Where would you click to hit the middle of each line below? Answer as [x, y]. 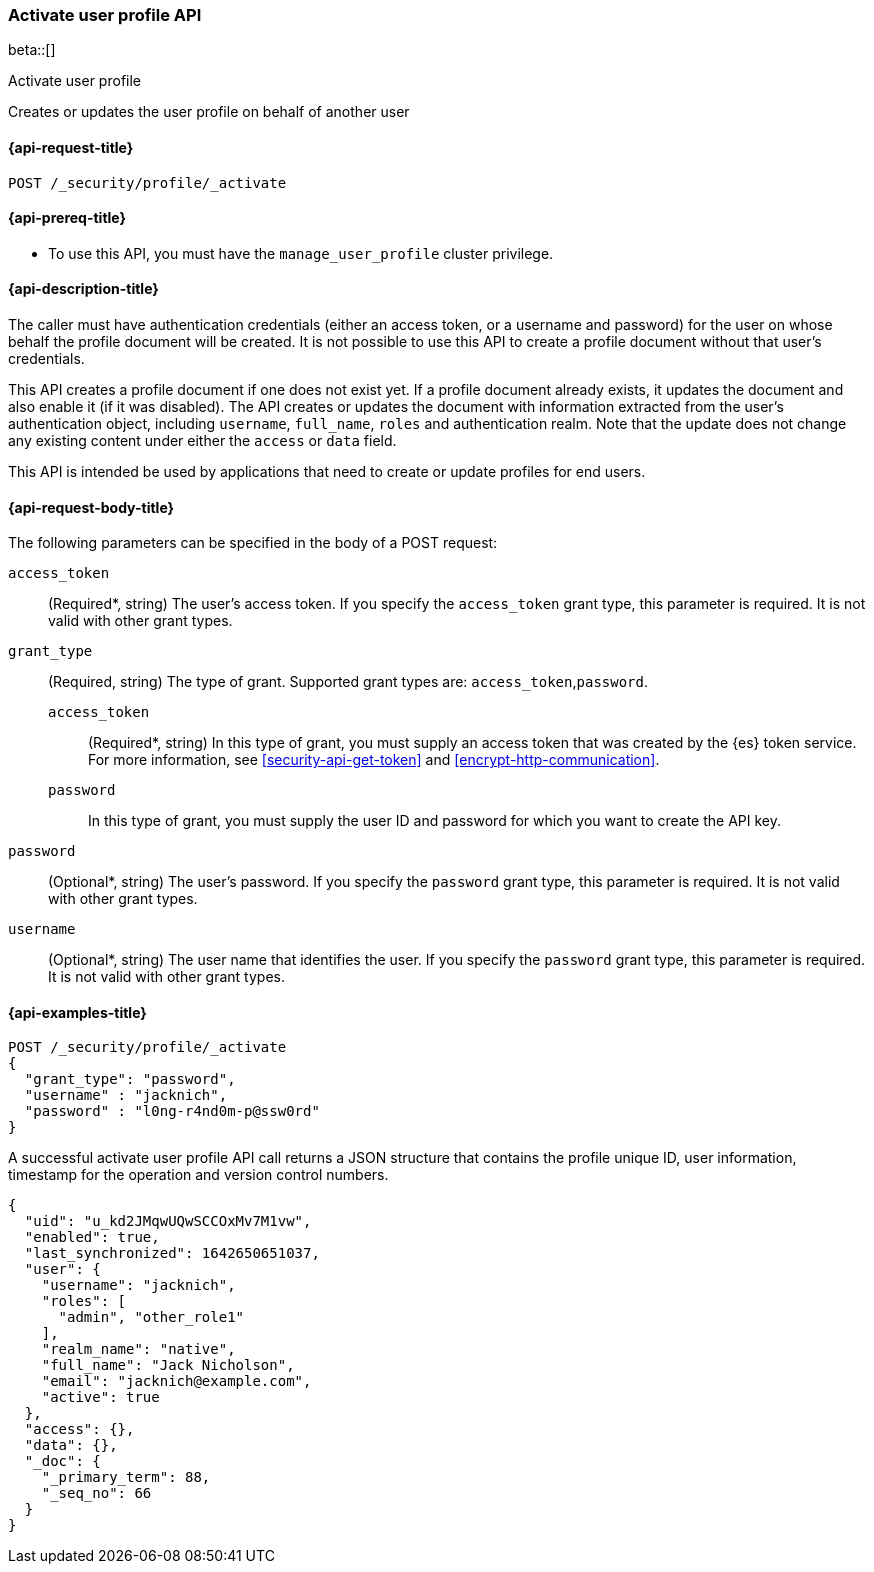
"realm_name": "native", [138, 1349]
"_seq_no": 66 [96, 1493]
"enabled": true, [92, 1237]
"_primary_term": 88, [126, 1477]
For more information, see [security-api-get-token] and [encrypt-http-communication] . [374, 760]
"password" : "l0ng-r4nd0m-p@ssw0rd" [172, 1111]
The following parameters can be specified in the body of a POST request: [253, 543]
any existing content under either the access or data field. [202, 441]
